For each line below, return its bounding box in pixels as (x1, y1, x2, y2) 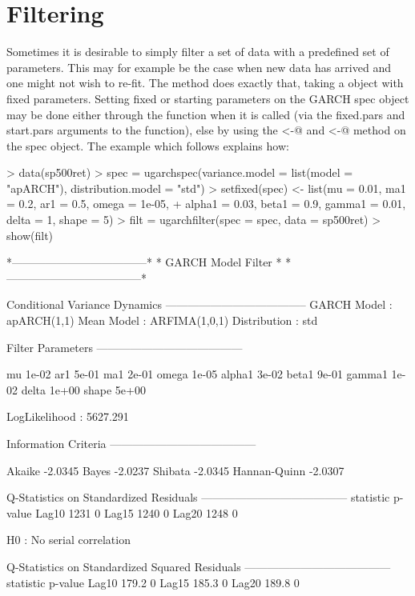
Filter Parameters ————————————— (6, 338, 243, 355)
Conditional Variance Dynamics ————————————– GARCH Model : (6, 296, 393, 313)
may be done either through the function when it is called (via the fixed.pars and (6, 106, 405, 122)
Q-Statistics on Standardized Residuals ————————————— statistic (6, 489, 390, 506)
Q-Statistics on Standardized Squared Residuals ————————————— (6, 558, 391, 574)
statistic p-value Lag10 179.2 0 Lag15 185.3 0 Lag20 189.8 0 (6, 574, 300, 590)
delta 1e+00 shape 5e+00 (21, 381, 146, 398)
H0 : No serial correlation (6, 531, 131, 548)
